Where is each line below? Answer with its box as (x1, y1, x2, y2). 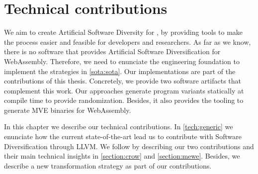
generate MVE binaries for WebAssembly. (4, 104, 131, 115)
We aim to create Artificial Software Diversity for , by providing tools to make (4, 27, 243, 37)
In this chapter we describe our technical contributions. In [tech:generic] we (4, 121, 233, 132)
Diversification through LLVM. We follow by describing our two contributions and (4, 141, 254, 151)
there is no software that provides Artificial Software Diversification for (4, 46, 221, 57)
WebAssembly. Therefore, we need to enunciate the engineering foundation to (4, 56, 240, 66)
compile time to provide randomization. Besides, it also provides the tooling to (4, 95, 244, 105)
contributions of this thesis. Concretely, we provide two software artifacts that (4, 76, 242, 86)
